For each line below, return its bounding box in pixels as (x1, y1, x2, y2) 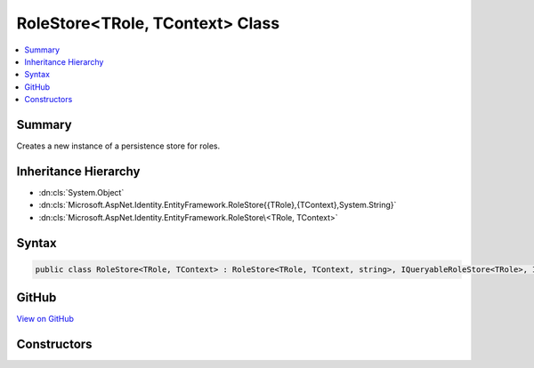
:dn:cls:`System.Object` (38, 187, 125, 197)
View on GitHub (16, 314, 75, 324)
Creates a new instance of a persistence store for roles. (16, 140, 221, 151)
